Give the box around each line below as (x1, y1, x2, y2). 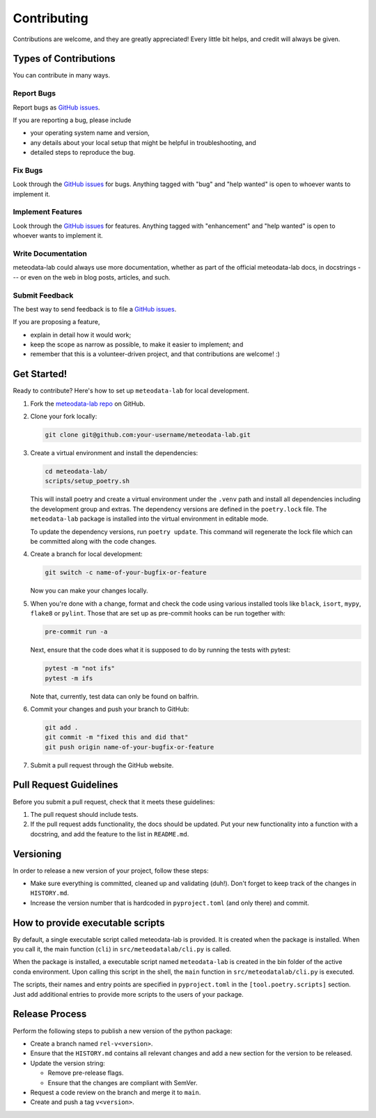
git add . (45, 723, 79, 731)
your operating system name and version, (30, 129, 150, 137)
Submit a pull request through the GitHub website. (30, 760, 174, 769)
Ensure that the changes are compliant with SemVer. (47, 1078, 198, 1087)
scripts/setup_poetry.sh (45, 477, 130, 485)
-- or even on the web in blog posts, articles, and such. (13, 273, 171, 282)
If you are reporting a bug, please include (13, 116, 132, 124)
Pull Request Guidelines (13, 779, 118, 791)
